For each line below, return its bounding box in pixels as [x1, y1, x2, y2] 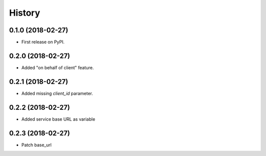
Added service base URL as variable [21, 116, 96, 122]
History [9, 7, 40, 18]
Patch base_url [21, 142, 52, 148]
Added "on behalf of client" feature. [21, 64, 94, 71]
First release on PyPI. [21, 39, 65, 45]
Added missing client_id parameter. [21, 90, 93, 96]
